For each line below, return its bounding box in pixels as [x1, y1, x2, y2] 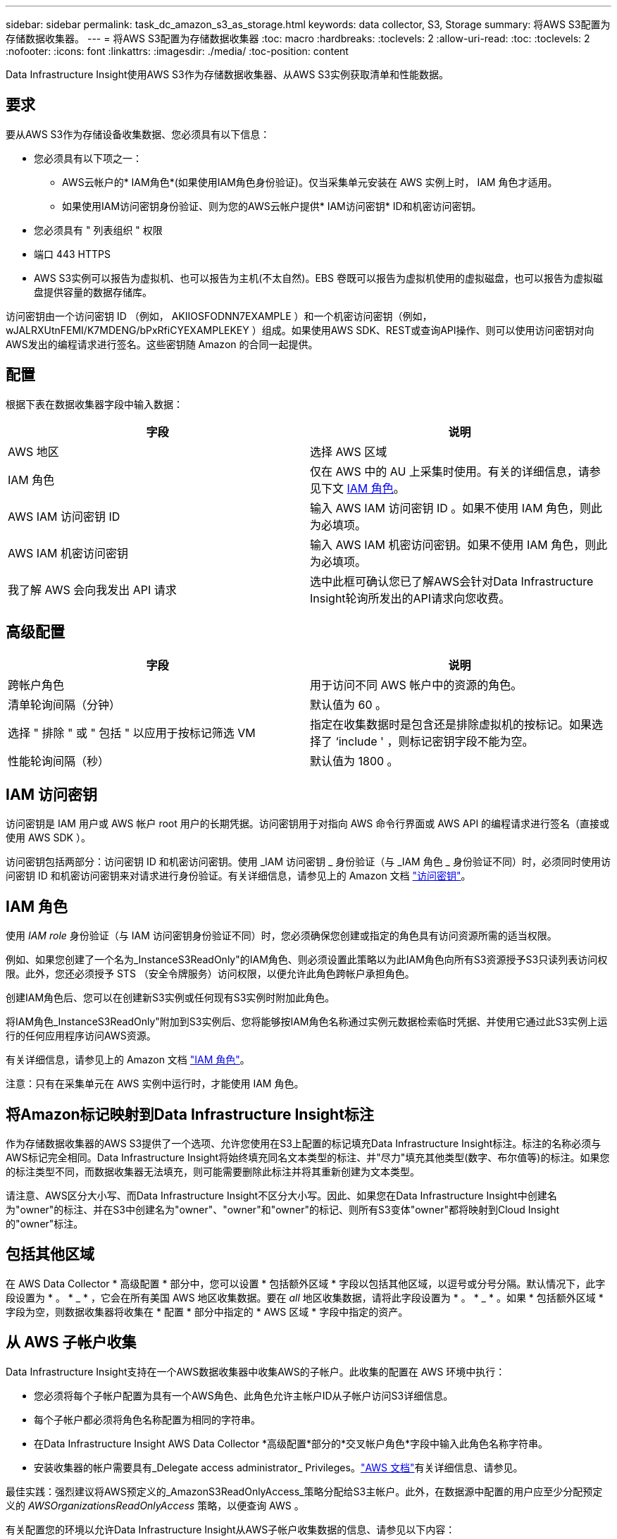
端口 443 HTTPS [34, 247, 111, 260]
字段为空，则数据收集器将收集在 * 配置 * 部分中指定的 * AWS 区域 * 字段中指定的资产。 [6, 1305, 409, 1318]
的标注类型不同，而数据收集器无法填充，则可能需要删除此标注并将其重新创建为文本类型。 [6, 1166, 420, 1178]
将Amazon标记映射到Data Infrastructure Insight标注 [6, 1105, 374, 1123]
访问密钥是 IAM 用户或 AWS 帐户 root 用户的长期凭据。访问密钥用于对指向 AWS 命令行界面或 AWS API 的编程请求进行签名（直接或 [6, 817, 610, 830]
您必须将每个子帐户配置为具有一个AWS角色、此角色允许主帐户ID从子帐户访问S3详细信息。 [34, 1389, 454, 1402]
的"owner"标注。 [6, 1218, 84, 1230]
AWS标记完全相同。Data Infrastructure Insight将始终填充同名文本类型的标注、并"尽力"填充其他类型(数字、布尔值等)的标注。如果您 [6, 1151, 610, 1164]
